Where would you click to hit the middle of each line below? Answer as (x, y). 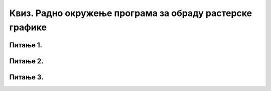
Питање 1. (26, 45)
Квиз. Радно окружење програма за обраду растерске (131, 13)
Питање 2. (26, 61)
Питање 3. (26, 77)
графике (28, 27)
